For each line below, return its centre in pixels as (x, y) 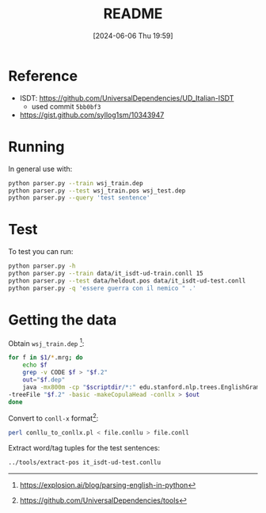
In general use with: (40, 169)
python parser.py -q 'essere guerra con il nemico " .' (102, 288)
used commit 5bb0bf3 (66, 106)
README (133, 14)
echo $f (35, 365)
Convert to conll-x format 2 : (53, 418)
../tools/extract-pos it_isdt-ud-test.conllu (84, 462)
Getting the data (63, 319)
